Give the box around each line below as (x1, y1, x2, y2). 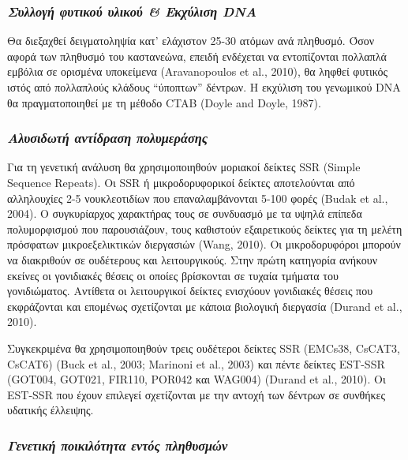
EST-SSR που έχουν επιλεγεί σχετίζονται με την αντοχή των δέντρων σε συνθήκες (7, 386, 385, 402)
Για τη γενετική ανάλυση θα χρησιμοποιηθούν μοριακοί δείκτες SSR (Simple (7, 159, 361, 175)
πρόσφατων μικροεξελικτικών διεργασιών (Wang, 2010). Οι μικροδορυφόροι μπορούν (7, 236, 401, 252)
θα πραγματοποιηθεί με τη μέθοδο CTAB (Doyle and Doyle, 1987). (7, 94, 321, 110)
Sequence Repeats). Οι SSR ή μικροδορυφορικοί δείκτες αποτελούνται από (7, 174, 355, 190)
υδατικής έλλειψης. (7, 402, 94, 418)
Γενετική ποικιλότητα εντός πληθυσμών (7, 435, 228, 454)
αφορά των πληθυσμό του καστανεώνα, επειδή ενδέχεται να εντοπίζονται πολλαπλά (7, 47, 387, 64)
